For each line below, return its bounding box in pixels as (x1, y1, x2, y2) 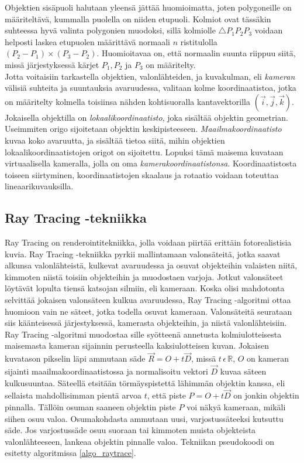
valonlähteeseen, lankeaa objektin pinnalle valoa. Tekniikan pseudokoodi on (5, 435, 275, 447)
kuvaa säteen (220, 365, 267, 377)
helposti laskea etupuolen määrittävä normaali (5, 35, 170, 47)
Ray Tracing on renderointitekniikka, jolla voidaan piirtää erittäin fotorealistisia (5, 236, 292, 248)
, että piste (147, 389, 186, 401)
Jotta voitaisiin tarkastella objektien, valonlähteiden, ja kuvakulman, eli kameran (5, 70, 295, 82)
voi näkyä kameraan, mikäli (186, 401, 286, 413)
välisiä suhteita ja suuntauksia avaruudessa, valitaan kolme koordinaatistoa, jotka (5, 81, 296, 94)
